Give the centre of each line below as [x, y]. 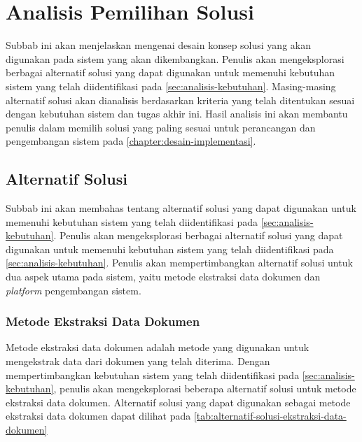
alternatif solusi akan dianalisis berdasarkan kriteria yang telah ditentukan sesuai [180, 100]
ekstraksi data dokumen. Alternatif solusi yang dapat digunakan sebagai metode [178, 402]
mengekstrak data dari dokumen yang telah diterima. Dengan [138, 361]
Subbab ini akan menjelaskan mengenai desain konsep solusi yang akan [158, 45]
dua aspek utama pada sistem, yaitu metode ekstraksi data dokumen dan [163, 277]
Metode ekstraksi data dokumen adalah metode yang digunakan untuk [158, 347]
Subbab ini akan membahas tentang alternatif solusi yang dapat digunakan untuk [181, 208]
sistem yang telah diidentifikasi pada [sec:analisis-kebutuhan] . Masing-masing [171, 86]
